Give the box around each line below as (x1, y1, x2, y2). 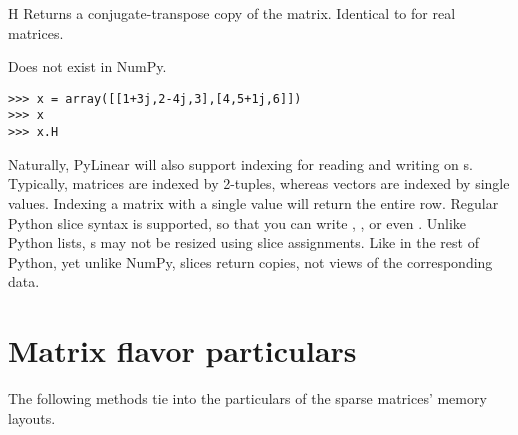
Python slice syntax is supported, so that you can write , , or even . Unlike (8, 212, 467, 233)
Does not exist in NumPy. (8, 56, 167, 77)
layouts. (8, 407, 56, 428)
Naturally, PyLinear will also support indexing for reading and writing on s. (8, 153, 473, 174)
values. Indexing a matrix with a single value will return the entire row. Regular (8, 192, 499, 213)
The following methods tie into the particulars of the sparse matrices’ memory (8, 388, 487, 409)
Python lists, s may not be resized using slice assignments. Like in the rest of (8, 232, 479, 253)
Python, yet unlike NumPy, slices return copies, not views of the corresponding (8, 251, 493, 272)
